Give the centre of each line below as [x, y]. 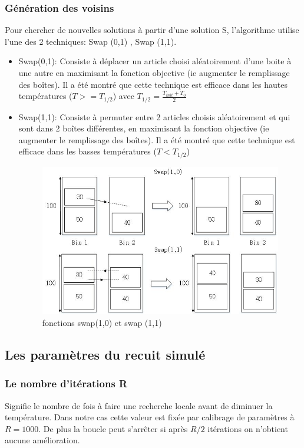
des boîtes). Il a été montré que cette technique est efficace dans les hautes [153, 84]
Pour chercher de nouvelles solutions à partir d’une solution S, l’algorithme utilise [152, 30]
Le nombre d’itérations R [66, 383]
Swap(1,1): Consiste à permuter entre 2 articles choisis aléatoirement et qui [154, 116]
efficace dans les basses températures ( [87, 151]
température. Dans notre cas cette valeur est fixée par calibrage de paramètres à [150, 417]
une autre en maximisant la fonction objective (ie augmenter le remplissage [154, 73]
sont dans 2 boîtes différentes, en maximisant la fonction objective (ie [144, 128]
